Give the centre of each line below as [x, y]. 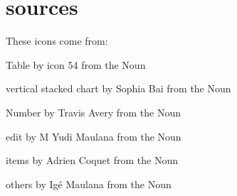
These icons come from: [57, 41]
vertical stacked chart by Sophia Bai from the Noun [118, 88]
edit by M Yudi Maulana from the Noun [94, 136]
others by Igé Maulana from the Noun [89, 184]
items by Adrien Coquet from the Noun [92, 160]
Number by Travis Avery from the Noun [94, 112]
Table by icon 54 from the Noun [76, 64]
